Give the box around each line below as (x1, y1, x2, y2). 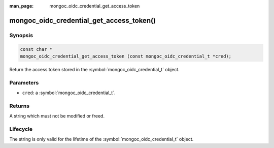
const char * (20, 46, 53, 52)
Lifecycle (9, 125, 33, 132)
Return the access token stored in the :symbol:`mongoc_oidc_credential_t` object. (9, 66, 180, 72)
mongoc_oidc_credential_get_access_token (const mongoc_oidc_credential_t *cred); (20, 53, 232, 59)
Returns (9, 102, 30, 109)
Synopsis (9, 32, 33, 39)
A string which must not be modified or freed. (9, 113, 105, 119)
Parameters (9, 79, 39, 86)
